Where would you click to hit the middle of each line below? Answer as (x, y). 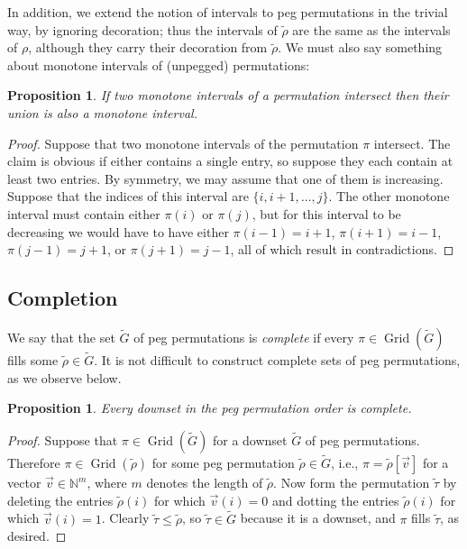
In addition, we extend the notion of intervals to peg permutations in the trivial (228, 12)
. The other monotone (389, 196)
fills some (33, 360)
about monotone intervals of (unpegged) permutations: (159, 64)
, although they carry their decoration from (148, 47)
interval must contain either (84, 213)
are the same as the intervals (371, 29)
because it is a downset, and (318, 518)
